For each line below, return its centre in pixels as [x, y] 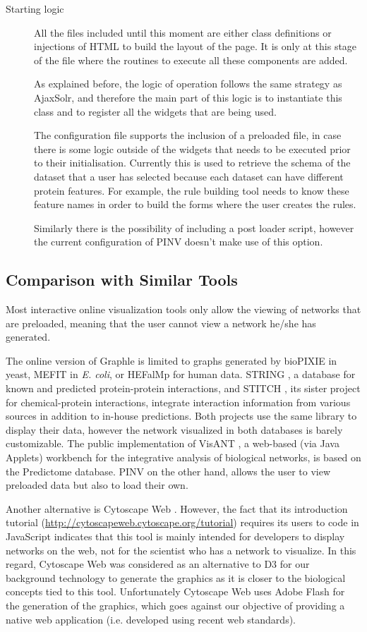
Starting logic [35, 8]
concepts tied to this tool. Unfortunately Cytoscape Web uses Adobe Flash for [175, 591]
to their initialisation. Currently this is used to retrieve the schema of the [192, 163]
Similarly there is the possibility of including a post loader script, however [194, 227]
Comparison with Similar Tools [122, 280]
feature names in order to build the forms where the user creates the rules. [195, 204]
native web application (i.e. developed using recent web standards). [151, 619]
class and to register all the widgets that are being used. [155, 111]
